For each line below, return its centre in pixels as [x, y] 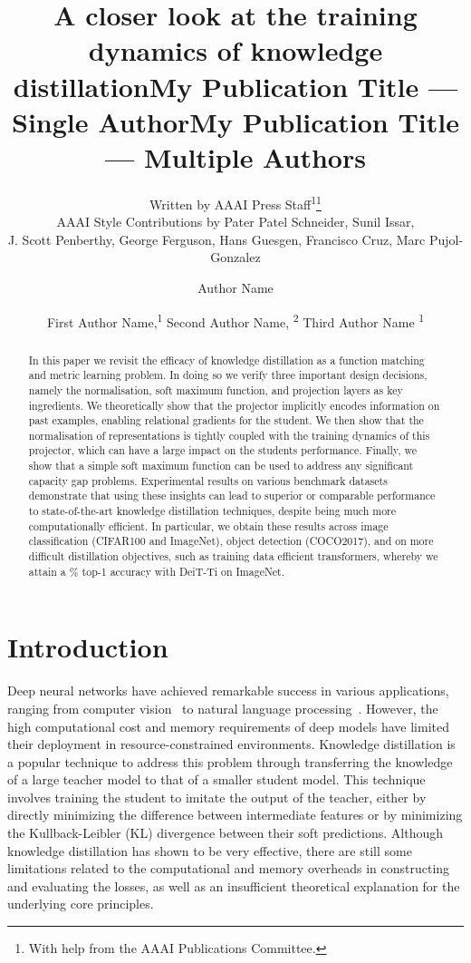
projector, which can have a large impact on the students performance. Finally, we [222, 450]
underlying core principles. [81, 904]
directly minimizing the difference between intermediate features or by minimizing [235, 815]
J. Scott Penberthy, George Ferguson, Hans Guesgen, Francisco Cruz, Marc [216, 239]
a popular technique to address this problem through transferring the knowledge [230, 761]
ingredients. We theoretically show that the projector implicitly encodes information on [234, 405]
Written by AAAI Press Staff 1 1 [235, 202]
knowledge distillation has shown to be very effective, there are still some [210, 850]
